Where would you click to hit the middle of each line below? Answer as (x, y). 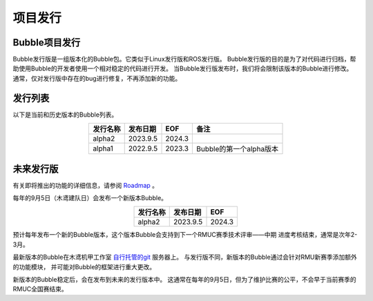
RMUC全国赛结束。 (40, 289)
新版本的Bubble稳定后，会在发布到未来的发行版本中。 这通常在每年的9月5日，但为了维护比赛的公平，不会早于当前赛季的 (185, 279)
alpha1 (103, 148)
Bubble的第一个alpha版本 (238, 149)
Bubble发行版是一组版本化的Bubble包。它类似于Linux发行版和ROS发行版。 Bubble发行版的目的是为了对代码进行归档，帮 (184, 59)
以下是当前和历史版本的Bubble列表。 (65, 115)
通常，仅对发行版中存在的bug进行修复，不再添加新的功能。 (97, 78)
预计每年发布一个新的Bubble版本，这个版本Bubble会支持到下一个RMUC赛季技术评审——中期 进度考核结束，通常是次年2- (185, 235)
